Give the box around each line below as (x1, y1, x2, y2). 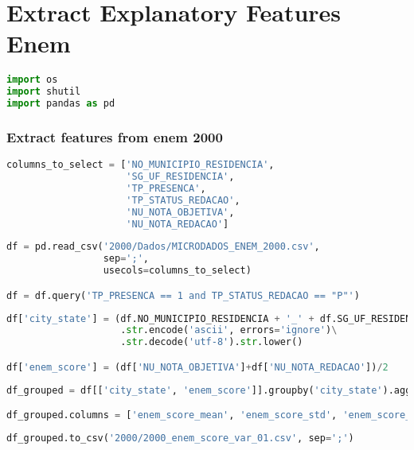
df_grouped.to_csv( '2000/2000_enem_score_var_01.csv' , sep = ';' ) (6, 433, 354, 444)
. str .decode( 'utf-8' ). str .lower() (120, 336, 303, 348)
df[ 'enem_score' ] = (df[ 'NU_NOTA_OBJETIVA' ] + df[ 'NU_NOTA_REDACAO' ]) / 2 (6, 361, 389, 373)
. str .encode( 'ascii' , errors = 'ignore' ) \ (120, 324, 338, 336)
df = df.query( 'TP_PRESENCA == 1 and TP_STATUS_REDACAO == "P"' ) (6, 289, 360, 301)
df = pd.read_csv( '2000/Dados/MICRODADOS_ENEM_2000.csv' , (6, 241, 320, 253)
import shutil (6, 86, 81, 98)
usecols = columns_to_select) (103, 265, 252, 277)
